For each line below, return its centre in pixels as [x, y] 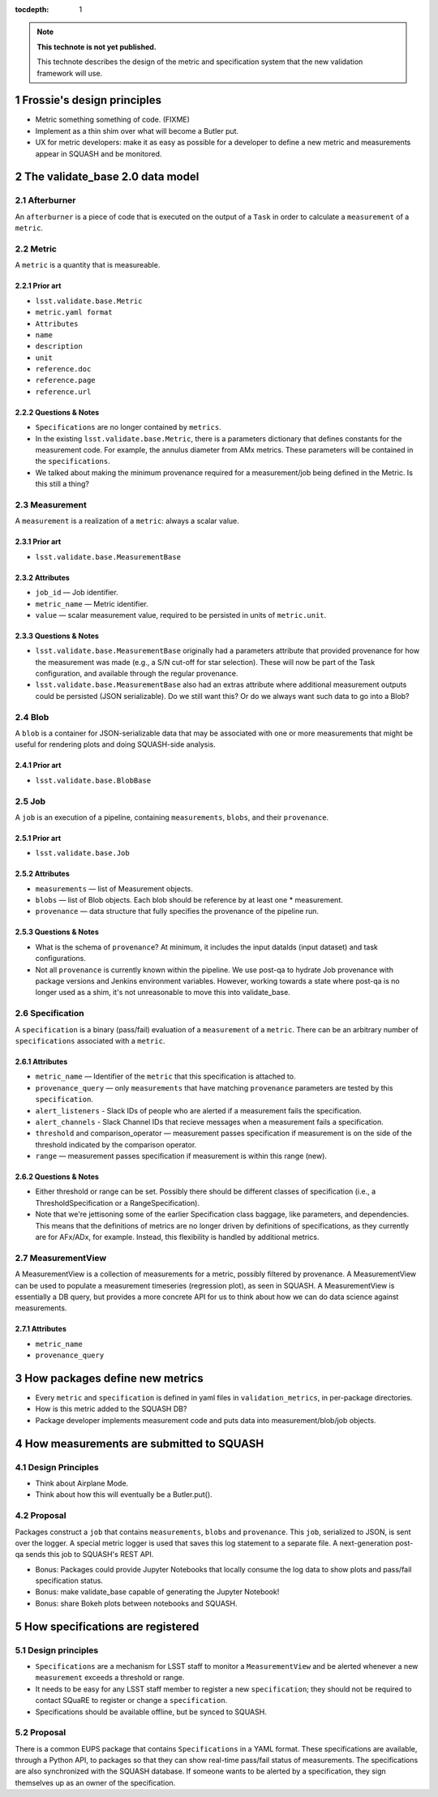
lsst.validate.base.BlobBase [93, 780]
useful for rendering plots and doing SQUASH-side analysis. [116, 744]
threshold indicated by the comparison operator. [116, 1144]
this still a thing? [62, 484]
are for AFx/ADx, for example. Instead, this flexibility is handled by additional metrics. [177, 1237]
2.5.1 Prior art [38, 838]
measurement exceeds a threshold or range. [110, 1678]
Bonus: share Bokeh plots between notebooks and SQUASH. [137, 1603]
